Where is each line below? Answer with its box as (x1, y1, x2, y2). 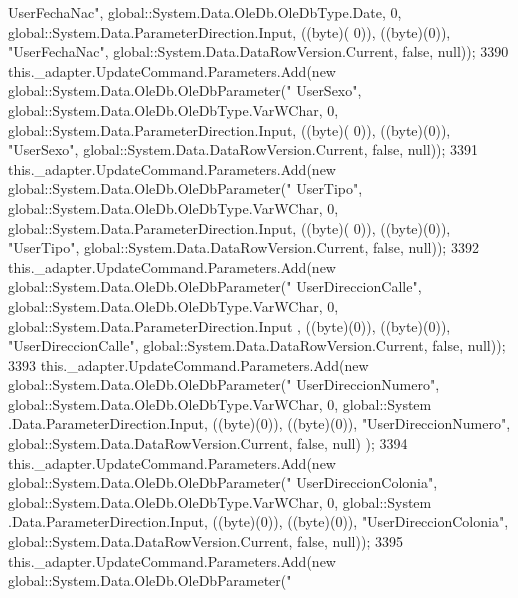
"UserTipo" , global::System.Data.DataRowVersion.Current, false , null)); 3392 (8, 237, 479, 258)
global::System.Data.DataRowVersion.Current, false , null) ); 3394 (8, 433, 408, 454)
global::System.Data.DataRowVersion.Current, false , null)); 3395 (8, 531, 403, 552)
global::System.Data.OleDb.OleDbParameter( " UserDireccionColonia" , (8, 472, 438, 493)
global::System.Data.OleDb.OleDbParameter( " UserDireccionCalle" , (8, 276, 422, 297)
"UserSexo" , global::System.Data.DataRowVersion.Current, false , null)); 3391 (8, 139, 479, 160)
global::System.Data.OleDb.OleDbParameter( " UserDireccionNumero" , (8, 374, 440, 395)
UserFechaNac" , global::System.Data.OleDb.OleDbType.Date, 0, (8, 2, 402, 22)
